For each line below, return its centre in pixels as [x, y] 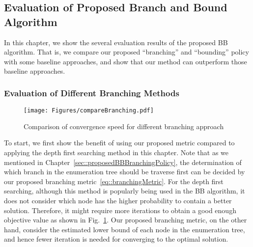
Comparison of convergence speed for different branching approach [124, 126]
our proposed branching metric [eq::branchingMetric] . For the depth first [114, 181]
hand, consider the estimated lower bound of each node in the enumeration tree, [125, 229]
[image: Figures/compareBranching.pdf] [89, 111]
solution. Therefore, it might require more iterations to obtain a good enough [120, 210]
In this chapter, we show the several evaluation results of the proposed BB [116, 42]
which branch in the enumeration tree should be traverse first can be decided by [125, 172]
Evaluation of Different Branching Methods [92, 93]
